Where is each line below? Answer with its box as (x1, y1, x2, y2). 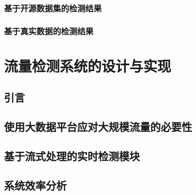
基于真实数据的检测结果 (4, 24, 94, 37)
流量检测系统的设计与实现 (4, 55, 172, 76)
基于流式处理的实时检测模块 (4, 148, 140, 164)
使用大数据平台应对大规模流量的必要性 (4, 119, 192, 134)
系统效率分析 (4, 177, 67, 193)
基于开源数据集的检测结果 (4, 1, 102, 14)
